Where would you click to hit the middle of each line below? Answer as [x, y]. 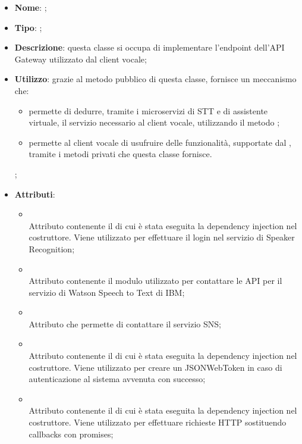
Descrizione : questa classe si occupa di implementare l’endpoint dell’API [150, 47]
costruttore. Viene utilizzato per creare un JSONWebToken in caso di [155, 367]
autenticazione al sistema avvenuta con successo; [117, 379]
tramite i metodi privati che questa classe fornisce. [120, 154]
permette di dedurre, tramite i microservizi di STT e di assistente [148, 110]
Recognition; [52, 248]
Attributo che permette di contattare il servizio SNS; [125, 323]
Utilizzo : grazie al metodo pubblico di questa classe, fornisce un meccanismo [155, 79]
